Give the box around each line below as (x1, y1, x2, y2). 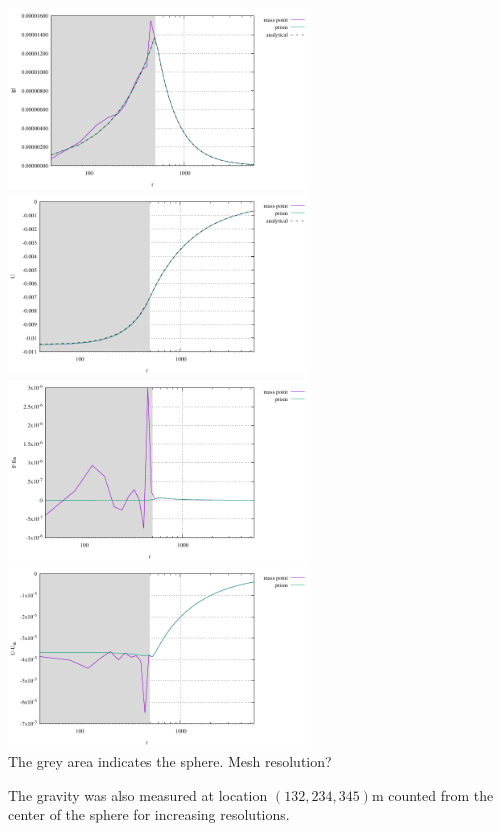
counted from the (388, 784, 494, 805)
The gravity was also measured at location (8, 784, 268, 805)
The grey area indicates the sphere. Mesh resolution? (8, 751, 332, 771)
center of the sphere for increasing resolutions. (8, 804, 290, 825)
